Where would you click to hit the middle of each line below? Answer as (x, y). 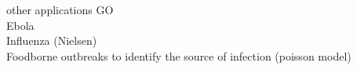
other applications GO (60, 9)
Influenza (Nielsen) (52, 41)
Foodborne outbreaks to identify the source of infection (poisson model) (179, 55)
